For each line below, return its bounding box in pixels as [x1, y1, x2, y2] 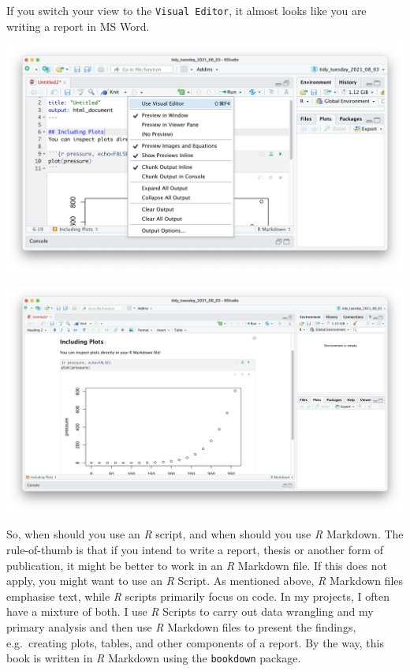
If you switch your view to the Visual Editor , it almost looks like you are [6, 2, 367, 18]
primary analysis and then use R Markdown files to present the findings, [6, 618, 356, 635]
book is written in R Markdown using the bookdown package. [6, 650, 301, 666]
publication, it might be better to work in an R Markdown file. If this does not [6, 557, 388, 573]
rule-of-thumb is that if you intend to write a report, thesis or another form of [6, 541, 384, 557]
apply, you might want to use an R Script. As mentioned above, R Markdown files [6, 572, 403, 589]
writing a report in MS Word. [6, 17, 150, 34]
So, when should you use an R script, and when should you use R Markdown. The [6, 526, 404, 542]
